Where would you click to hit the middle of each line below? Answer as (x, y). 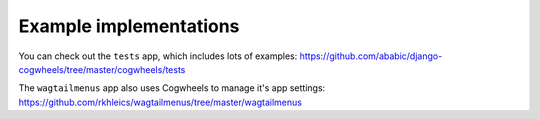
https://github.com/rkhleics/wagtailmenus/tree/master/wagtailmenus (160, 102)
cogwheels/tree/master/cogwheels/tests (102, 69)
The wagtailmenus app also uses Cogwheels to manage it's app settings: (172, 88)
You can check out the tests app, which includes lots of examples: (158, 56)
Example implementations (129, 26)
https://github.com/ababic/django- (371, 56)
